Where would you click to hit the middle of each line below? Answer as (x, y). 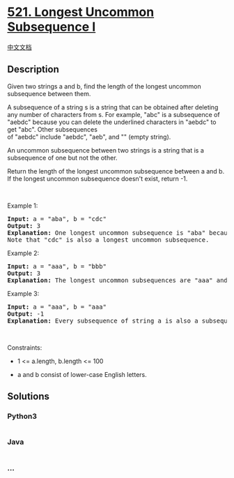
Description (33, 69)
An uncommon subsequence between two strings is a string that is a (106, 150)
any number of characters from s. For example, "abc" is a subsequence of (114, 114)
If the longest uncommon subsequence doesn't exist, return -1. (97, 178)
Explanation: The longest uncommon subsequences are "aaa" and (117, 280)
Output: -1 (26, 314)
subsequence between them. (49, 93)
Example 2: (23, 253)
